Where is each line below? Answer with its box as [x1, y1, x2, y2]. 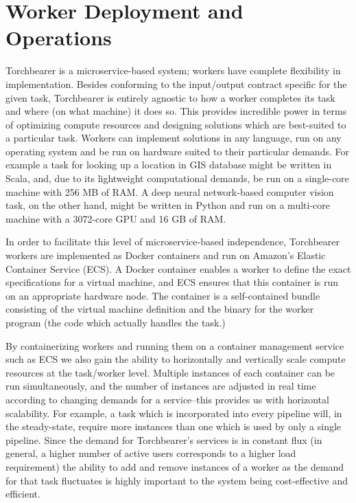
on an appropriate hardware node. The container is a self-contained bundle [5, 288, 320, 302]
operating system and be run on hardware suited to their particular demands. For [5, 144, 349, 158]
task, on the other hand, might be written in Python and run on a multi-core [5, 198, 330, 212]
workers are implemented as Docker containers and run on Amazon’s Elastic [5, 248, 326, 262]
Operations [5, 23, 112, 52]
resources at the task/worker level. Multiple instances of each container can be [5, 365, 335, 379]
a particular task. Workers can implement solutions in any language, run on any [5, 131, 342, 145]
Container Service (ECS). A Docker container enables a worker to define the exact [5, 261, 351, 276]
